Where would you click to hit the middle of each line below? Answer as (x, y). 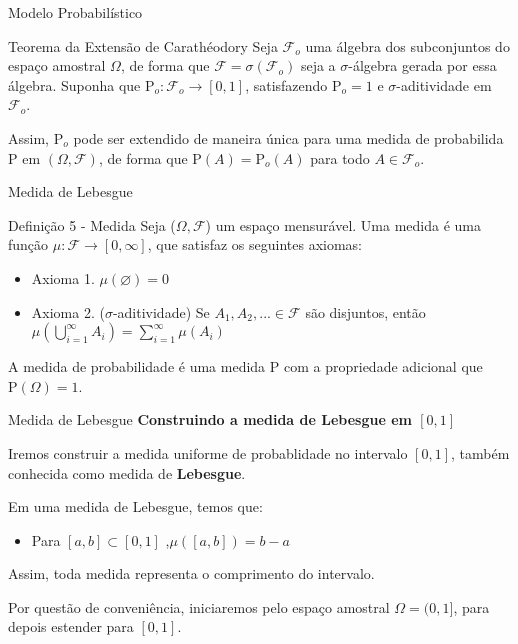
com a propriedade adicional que (383, 366)
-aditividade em (444, 84)
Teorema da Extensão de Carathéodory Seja (143, 45)
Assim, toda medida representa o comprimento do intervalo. (191, 573)
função (28, 244)
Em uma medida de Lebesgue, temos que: (135, 506)
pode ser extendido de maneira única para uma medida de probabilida (288, 137)
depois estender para (71, 626)
